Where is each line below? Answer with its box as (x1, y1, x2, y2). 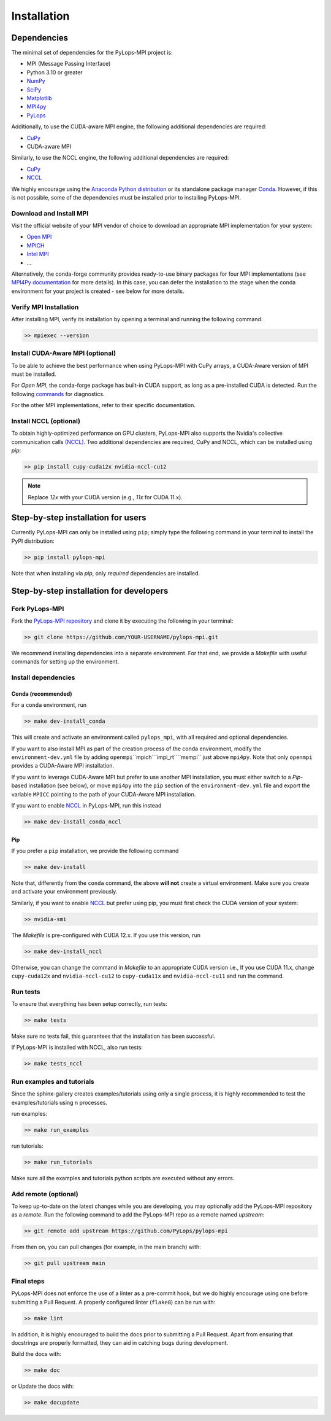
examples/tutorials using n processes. (11, 1099, 107, 1106)
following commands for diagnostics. (11, 390, 105, 397)
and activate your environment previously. (11, 888, 118, 895)
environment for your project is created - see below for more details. (11, 287, 185, 295)
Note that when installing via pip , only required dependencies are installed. (11, 569, 200, 577)
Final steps (11, 1277, 45, 1285)
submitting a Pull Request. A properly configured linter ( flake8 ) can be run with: (11, 1298, 216, 1306)
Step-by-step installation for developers (11, 585, 169, 596)
